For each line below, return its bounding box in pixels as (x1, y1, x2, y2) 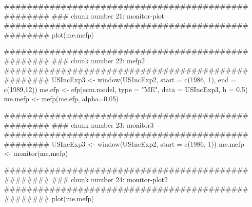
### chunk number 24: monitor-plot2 (51, 174, 168, 184)
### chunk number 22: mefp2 (51, 55, 145, 65)
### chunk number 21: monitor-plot (51, 10, 165, 20)
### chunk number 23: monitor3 (51, 119, 154, 130)
